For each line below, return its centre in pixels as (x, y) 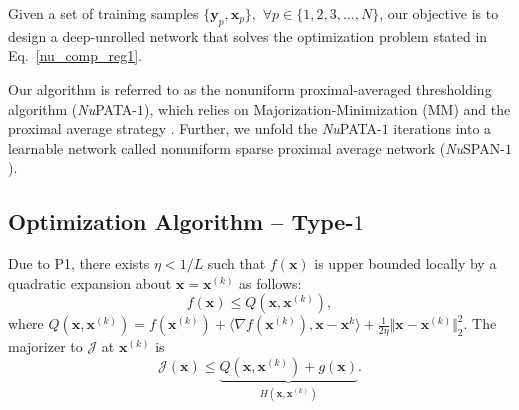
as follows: (270, 282)
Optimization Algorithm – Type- (181, 221)
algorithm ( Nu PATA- (73, 108)
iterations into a (442, 128)
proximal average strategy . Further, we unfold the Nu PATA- (195, 128)
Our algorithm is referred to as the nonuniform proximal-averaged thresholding (250, 88)
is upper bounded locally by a (405, 263)
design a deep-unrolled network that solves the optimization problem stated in (248, 35)
